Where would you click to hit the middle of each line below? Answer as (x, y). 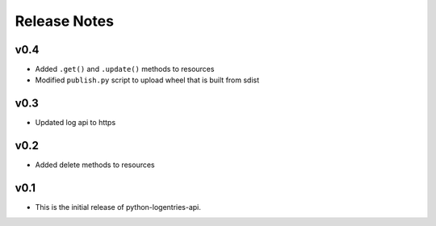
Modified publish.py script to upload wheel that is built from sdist (147, 80)
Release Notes (65, 21)
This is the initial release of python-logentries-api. (118, 207)
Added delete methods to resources (95, 165)
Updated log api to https (75, 123)
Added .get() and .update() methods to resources (125, 69)
